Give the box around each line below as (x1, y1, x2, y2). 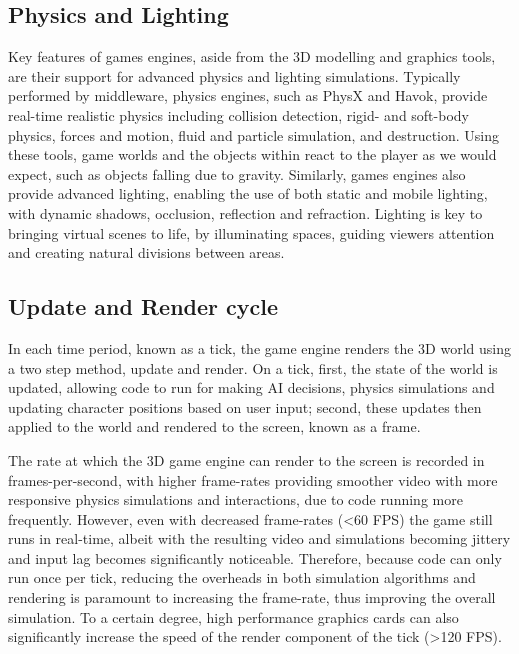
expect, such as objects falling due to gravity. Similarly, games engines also (8, 163, 466, 184)
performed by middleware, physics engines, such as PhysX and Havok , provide (8, 85, 488, 106)
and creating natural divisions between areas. (8, 242, 285, 263)
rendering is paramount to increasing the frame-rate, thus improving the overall (8, 587, 496, 608)
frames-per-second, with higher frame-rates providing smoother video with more (8, 469, 498, 490)
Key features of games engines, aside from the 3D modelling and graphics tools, (8, 46, 496, 67)
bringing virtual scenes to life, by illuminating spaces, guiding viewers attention (8, 222, 495, 243)
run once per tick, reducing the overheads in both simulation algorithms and (8, 567, 476, 588)
